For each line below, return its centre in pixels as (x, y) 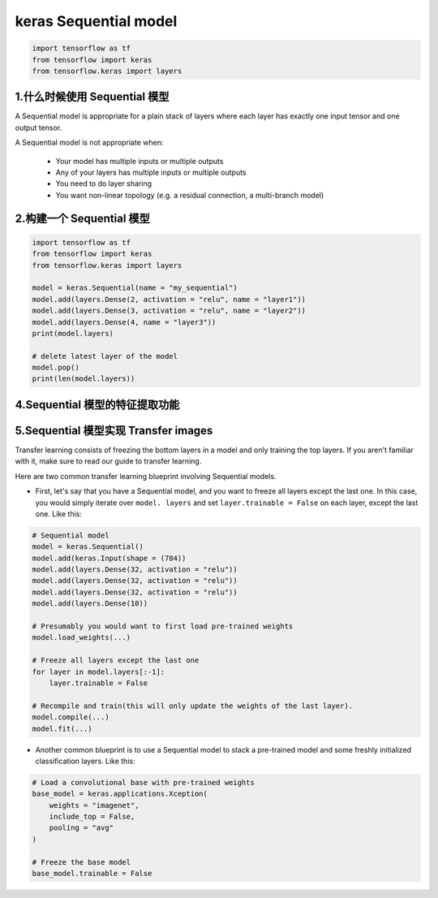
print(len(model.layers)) (84, 379)
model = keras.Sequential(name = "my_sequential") (135, 288)
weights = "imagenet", (94, 805)
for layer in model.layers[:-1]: (99, 671)
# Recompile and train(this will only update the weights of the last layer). (192, 706)
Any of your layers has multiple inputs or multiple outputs (151, 172)
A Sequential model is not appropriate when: (89, 143)
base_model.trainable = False (92, 874)
